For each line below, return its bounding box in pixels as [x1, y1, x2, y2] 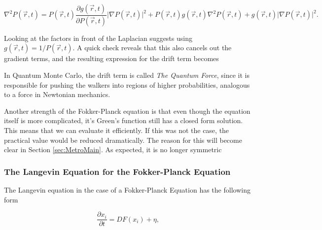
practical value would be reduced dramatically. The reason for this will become [4, 134, 242, 145]
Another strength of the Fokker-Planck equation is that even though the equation [4, 105, 250, 116]
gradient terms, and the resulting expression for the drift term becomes [4, 53, 219, 64]
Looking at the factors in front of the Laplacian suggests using [4, 33, 192, 43]
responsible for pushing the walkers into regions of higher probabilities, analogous [4, 79, 250, 90]
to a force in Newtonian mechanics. [4, 89, 110, 99]
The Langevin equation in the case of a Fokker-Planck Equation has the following [4, 185, 250, 195]
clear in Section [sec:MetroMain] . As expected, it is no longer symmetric [4, 144, 222, 155]
